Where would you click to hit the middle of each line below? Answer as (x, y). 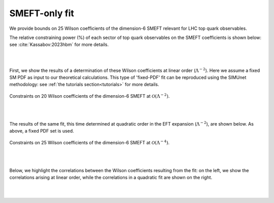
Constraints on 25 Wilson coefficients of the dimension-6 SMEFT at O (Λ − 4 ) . (90, 142)
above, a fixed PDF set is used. (42, 131)
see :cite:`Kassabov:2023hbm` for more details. (59, 45)
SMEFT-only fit (42, 13)
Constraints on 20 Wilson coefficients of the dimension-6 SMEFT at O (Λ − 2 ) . (90, 96)
